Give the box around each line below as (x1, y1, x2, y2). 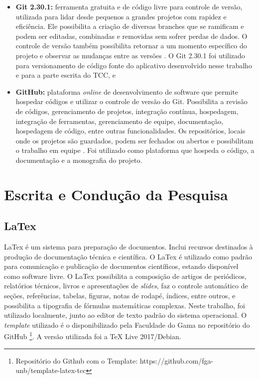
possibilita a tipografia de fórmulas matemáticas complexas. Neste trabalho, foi (4, 300, 245, 310)
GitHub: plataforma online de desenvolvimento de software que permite (15, 86, 238, 97)
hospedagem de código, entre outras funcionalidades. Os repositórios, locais (15, 126, 246, 136)
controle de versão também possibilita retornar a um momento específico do (15, 40, 247, 51)
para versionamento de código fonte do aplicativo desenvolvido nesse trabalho (15, 60, 252, 70)
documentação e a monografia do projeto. (15, 154, 142, 165)
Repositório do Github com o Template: (15, 355, 138, 366)
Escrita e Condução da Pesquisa (4, 184, 228, 204)
